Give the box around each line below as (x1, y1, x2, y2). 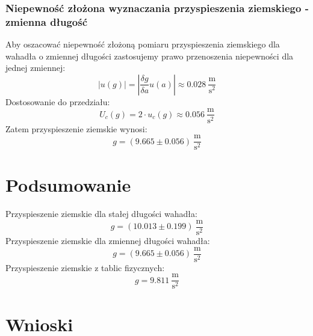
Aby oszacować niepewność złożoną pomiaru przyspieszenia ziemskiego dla (5, 38, 280, 50)
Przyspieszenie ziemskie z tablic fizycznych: (5, 261, 165, 273)
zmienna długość (5, 14, 88, 29)
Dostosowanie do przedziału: (5, 95, 110, 108)
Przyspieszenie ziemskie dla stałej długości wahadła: (5, 207, 197, 220)
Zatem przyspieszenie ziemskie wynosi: (5, 122, 147, 135)
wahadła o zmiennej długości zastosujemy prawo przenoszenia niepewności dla (5, 49, 294, 62)
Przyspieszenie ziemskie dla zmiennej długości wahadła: (5, 234, 210, 247)
